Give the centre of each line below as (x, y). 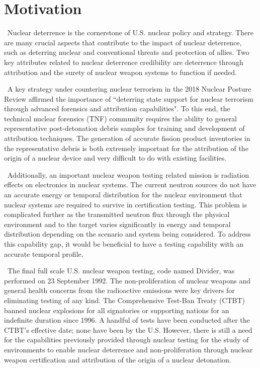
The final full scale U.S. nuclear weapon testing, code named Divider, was (121, 271)
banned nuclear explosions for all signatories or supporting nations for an (117, 310)
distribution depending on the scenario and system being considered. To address (127, 234)
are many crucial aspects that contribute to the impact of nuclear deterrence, (123, 42)
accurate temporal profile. (44, 253)
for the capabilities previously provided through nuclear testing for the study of (126, 340)
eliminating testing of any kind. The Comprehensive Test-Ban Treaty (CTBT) (125, 300)
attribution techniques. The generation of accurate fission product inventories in (127, 138)
